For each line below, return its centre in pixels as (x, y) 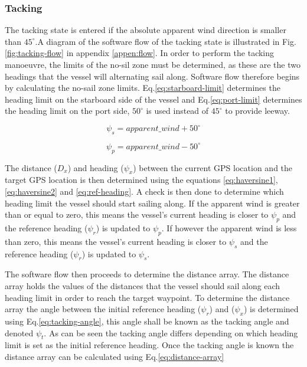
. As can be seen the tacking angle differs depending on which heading (171, 332)
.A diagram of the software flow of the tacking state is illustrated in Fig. (166, 41)
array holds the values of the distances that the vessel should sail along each (143, 285)
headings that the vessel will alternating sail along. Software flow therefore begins (152, 76)
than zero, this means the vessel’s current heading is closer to (116, 241)
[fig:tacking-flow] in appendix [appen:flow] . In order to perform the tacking (140, 53)
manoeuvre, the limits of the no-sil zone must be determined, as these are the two (153, 64)
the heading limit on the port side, (67, 111)
